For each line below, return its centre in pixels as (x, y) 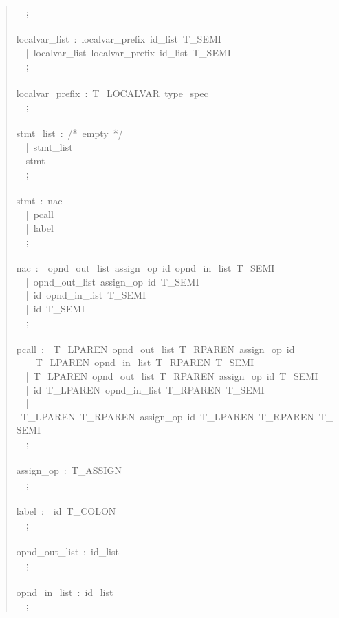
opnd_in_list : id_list (65, 592)
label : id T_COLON (66, 510)
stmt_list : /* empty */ (69, 133)
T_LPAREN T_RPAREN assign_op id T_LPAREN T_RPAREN (167, 416)
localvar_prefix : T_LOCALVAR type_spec (112, 93)
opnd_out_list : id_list (67, 551)
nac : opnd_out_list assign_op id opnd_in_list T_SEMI (145, 268)
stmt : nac (39, 201)
